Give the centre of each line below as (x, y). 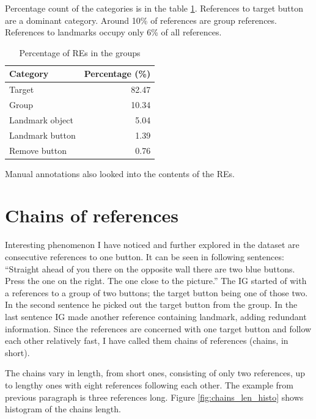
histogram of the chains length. (63, 409)
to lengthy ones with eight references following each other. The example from (149, 384)
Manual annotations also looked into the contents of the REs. (120, 173)
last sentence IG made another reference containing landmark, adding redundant (156, 316)
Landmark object (41, 119)
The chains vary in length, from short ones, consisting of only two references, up (155, 373)
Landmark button (42, 135)
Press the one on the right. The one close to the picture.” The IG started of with (156, 281)
